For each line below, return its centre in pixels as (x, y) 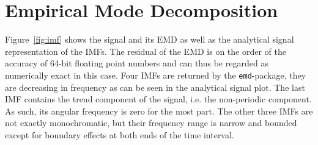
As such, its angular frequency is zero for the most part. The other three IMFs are (159, 111)
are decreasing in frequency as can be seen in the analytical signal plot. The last (155, 87)
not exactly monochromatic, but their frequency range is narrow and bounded (151, 123)
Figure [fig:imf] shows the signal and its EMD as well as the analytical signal (150, 39)
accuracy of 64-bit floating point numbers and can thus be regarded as (137, 63)
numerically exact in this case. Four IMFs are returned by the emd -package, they (156, 75)
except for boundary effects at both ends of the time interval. (120, 134)
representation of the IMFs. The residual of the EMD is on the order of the (146, 51)
